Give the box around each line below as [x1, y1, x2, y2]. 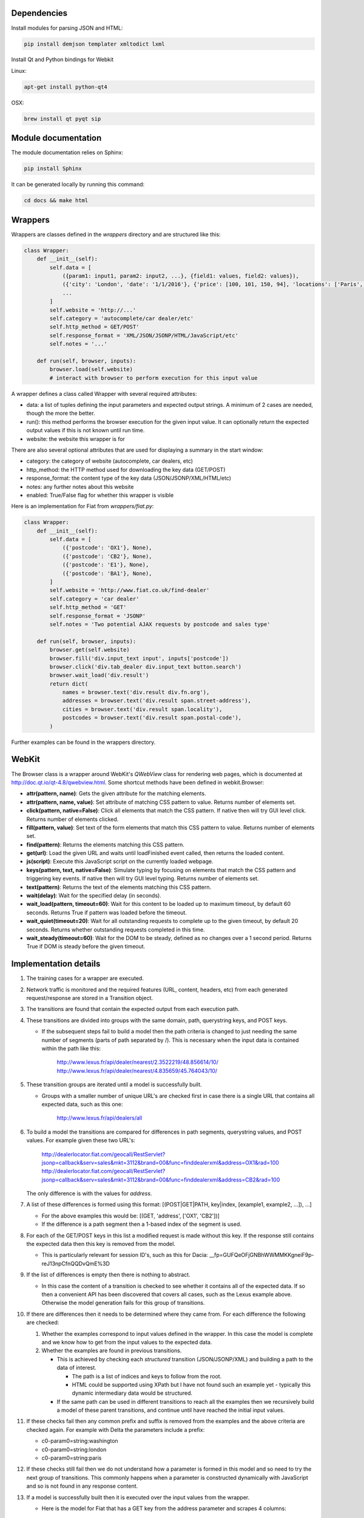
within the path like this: [41, 1045, 101, 1052]
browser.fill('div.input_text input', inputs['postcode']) [49, 655, 229, 662]
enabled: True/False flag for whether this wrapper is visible [26, 491, 174, 499]
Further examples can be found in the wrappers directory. [11, 738, 156, 746]
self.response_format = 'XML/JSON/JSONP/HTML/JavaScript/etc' [49, 332, 239, 339]
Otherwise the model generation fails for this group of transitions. [41, 1299, 206, 1307]
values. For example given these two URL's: [26, 1137, 136, 1144]
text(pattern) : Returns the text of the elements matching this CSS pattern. [26, 883, 212, 891]
